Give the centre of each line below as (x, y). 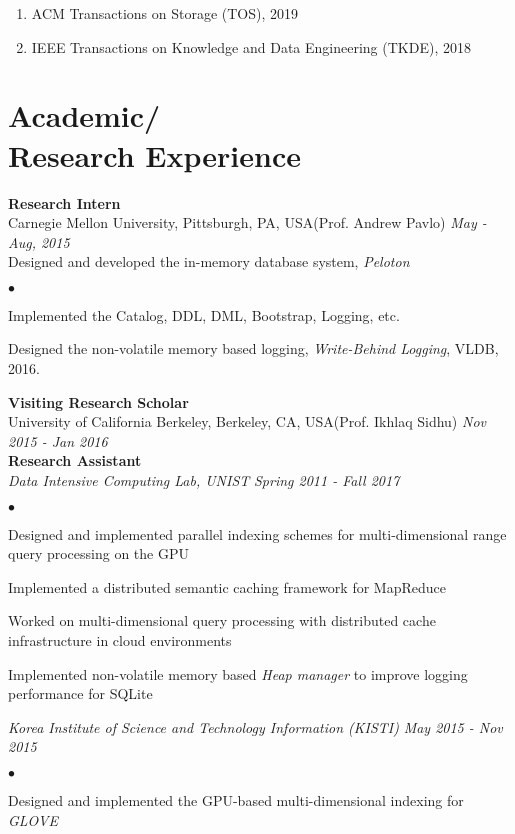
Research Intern (64, 202)
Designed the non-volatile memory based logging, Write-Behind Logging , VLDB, (253, 348)
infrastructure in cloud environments (120, 640)
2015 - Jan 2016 (58, 440)
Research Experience (154, 154)
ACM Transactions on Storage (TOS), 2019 (165, 13)
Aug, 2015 (39, 241)
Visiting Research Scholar (98, 401)
